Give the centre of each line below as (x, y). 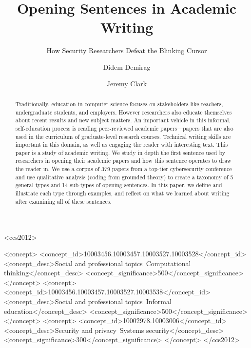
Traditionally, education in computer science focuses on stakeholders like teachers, (119, 104)
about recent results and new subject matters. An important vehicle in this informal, (123, 120)
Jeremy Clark (127, 83)
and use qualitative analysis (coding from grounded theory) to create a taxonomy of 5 (124, 177)
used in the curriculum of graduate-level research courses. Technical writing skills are (123, 136)
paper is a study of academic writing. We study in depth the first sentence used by (120, 152)
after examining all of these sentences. (63, 201)
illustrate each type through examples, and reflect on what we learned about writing (122, 193)
